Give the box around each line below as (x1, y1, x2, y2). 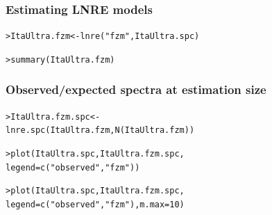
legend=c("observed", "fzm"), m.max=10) (6, 200, 185, 210)
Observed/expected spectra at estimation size (6, 81, 266, 98)
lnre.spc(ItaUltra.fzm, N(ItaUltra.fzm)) (6, 125, 195, 136)
